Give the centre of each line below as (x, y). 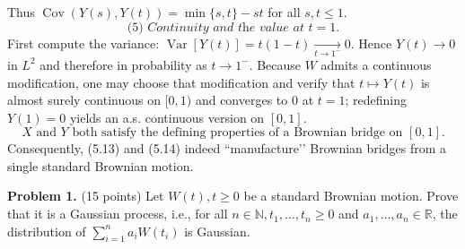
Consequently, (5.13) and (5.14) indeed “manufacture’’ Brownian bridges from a (227, 148)
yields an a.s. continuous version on (167, 117)
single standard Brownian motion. (101, 165)
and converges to (241, 100)
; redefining (376, 100)
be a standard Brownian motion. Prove (351, 196)
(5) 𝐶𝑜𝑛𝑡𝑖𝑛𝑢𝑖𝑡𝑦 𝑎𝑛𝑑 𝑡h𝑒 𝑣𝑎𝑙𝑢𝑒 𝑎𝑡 (215, 27)
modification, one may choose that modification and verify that (181, 82)
